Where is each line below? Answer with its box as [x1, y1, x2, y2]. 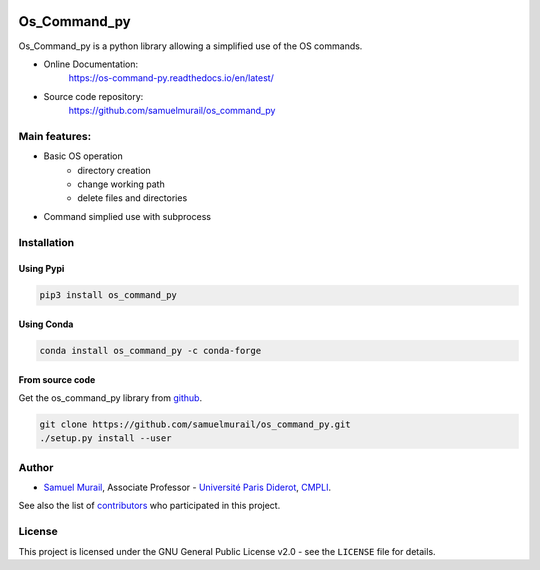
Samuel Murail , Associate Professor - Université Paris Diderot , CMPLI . [43, 481, 332, 493]
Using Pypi [18, 263, 65, 275]
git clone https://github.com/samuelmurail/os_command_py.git [39, 418, 351, 430]
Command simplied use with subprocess [43, 210, 212, 222]
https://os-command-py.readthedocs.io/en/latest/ [68, 72, 274, 84]
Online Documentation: [43, 58, 139, 70]
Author [18, 460, 54, 474]
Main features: [18, 129, 92, 143]
